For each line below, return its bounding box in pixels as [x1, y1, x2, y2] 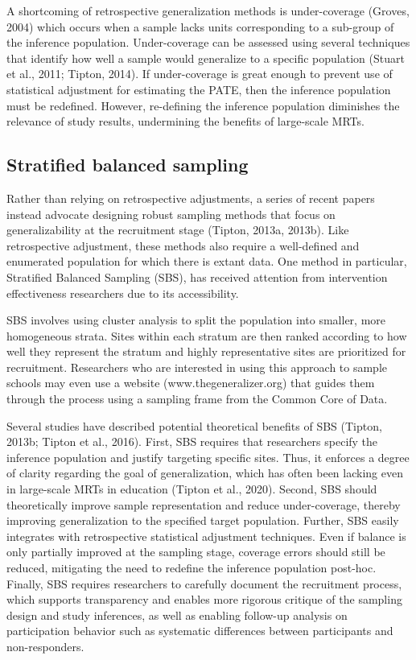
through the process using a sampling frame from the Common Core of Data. [6, 390, 388, 407]
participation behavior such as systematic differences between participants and [6, 622, 393, 639]
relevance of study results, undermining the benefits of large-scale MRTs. [6, 113, 365, 130]
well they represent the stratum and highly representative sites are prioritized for [6, 343, 406, 360]
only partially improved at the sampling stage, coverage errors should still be [6, 543, 385, 560]
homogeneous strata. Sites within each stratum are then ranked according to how [6, 327, 407, 344]
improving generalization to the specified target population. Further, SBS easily [6, 512, 399, 529]
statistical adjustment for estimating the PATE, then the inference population [6, 80, 391, 97]
